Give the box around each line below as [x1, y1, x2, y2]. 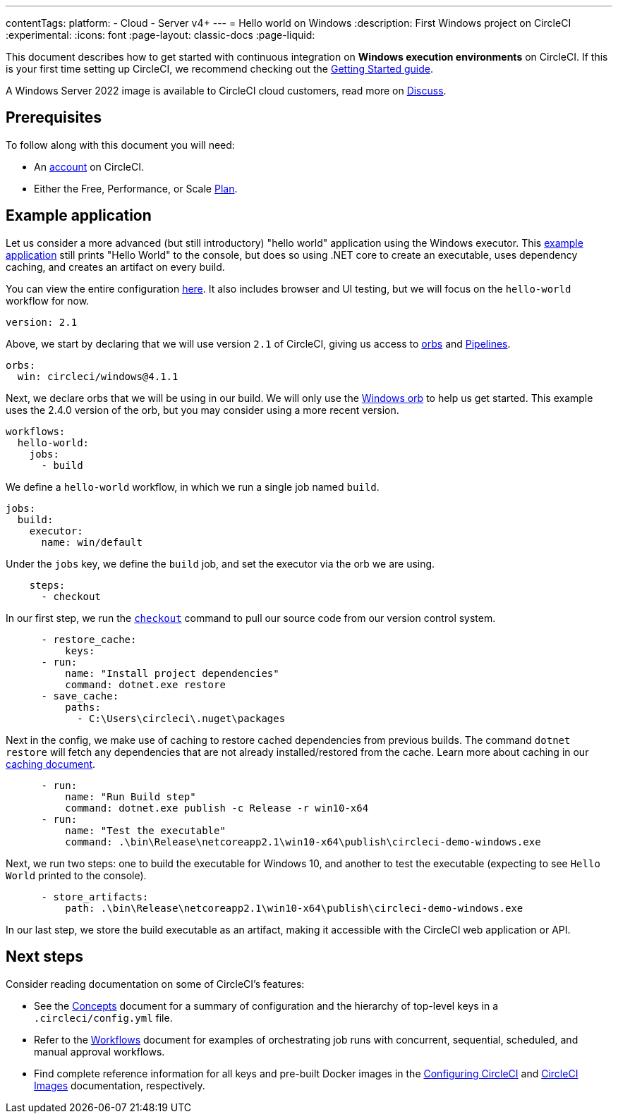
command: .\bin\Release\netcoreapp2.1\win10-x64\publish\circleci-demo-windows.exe [65, 836, 541, 848]
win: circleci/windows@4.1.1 [17, 370, 178, 382]
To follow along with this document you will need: [6, 138, 235, 151]
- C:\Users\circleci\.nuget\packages [77, 712, 286, 724]
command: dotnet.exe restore [65, 678, 226, 690]
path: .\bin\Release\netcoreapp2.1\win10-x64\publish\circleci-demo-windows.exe [65, 902, 523, 914]
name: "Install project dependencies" [65, 667, 279, 679]
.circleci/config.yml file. [34, 1011, 173, 1024]
